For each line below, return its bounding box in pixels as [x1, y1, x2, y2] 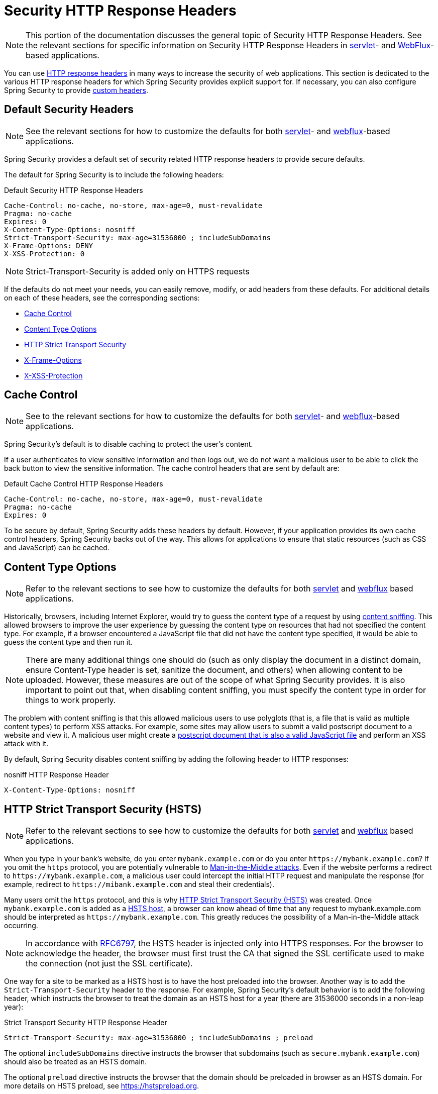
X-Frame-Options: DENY [4, 241, 93, 250]
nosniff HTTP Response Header [4, 770, 109, 779]
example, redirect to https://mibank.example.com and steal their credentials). [4, 880, 275, 889]
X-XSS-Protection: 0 [4, 249, 85, 258]
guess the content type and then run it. [4, 638, 133, 647]
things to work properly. [26, 695, 116, 706]
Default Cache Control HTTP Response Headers [4, 479, 163, 488]
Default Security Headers [4, 103, 134, 116]
